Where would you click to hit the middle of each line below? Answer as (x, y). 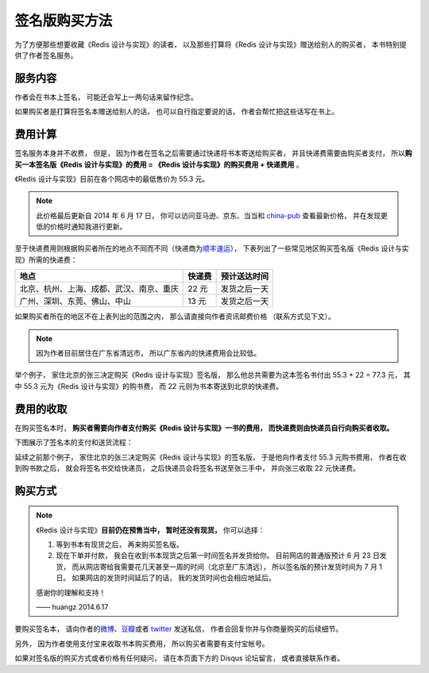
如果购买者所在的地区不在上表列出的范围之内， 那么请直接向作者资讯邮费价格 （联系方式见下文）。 (175, 317)
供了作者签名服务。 (46, 55)
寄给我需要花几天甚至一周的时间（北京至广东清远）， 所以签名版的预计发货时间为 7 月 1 (241, 567)
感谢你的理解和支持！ (71, 592)
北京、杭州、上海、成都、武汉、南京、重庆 (99, 289)
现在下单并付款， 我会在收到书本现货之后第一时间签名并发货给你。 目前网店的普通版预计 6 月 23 (213, 556)
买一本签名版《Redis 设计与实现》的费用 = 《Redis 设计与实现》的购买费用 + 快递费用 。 (159, 164)
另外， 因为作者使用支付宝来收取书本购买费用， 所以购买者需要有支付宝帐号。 (142, 644)
